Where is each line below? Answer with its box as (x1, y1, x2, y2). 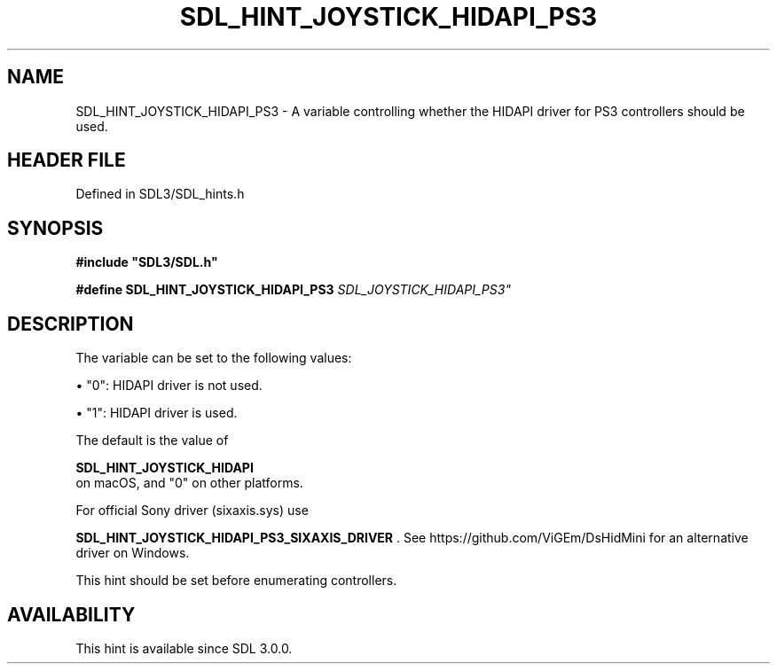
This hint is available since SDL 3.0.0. (75, 640, 293, 656)
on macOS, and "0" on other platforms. (75, 475, 303, 491)
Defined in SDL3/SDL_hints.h (75, 186, 245, 202)
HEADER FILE (7, 149, 126, 172)
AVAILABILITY (7, 603, 136, 626)
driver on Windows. (75, 545, 190, 561)
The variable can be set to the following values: (75, 350, 352, 366)
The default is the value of (75, 433, 229, 449)
